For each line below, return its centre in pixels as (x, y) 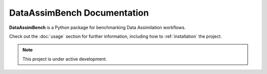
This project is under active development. (65, 59)
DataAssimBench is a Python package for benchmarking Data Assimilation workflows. (97, 27)
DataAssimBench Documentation (79, 13)
